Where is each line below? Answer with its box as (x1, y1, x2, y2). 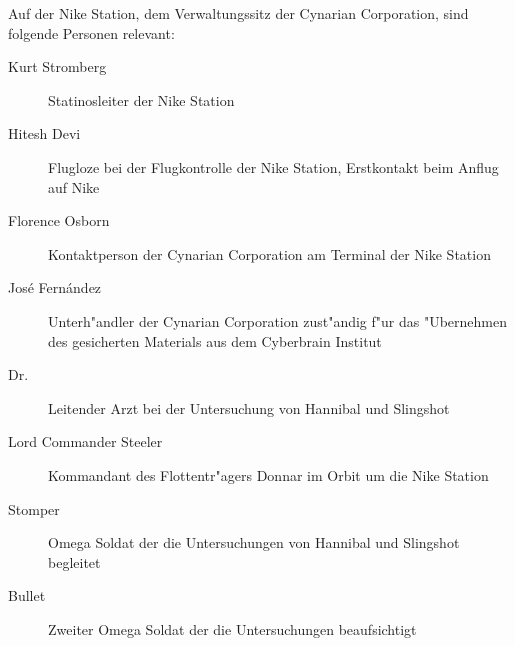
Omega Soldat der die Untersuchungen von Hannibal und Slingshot (48, 532, 460, 553)
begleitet (48, 551, 101, 572)
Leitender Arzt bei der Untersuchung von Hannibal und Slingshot (48, 397, 450, 418)
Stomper (8, 498, 60, 519)
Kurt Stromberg (8, 56, 107, 77)
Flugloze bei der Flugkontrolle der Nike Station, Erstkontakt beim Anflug (48, 156, 499, 177)
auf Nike (48, 176, 100, 197)
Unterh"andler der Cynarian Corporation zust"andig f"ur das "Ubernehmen (48, 310, 507, 331)
